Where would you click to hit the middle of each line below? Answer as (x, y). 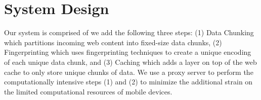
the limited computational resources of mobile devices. (88, 91)
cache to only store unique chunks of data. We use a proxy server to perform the (129, 72)
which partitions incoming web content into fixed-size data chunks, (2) (113, 42)
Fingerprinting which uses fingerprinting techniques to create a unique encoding (128, 52)
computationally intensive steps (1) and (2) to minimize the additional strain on (128, 82)
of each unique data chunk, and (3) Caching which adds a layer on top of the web (130, 62)
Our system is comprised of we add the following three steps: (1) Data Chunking (129, 32)
